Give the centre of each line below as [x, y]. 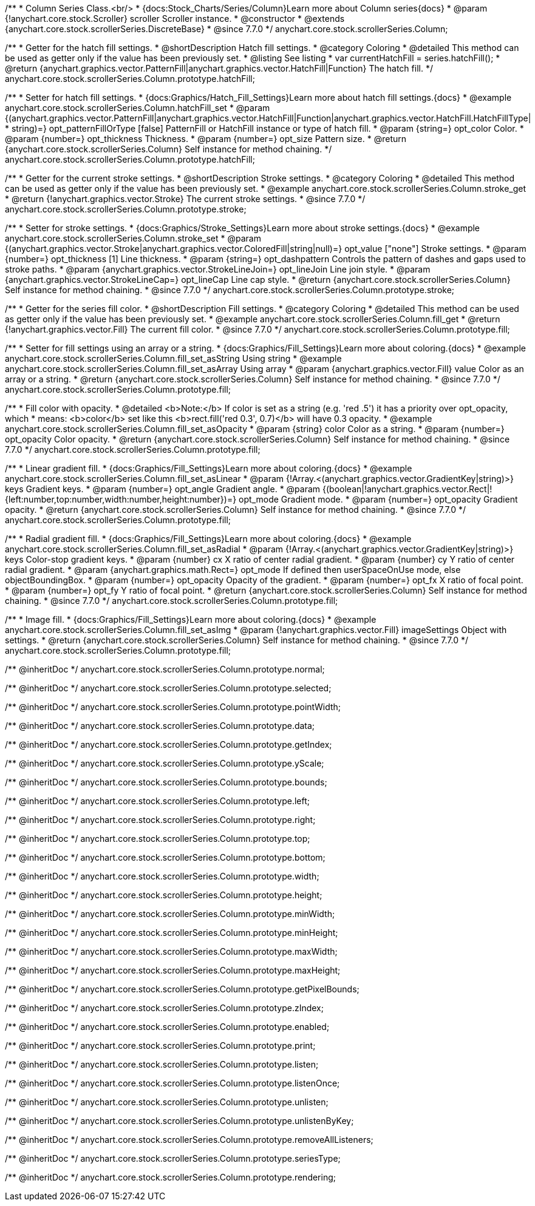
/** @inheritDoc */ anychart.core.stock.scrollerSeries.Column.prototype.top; [158, 838]
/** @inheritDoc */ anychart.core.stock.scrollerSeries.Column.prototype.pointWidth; [173, 707]
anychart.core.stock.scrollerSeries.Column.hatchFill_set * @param [138, 108]
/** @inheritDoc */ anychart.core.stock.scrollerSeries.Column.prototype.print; [160, 1045]
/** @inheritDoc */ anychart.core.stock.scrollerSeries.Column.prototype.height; [164, 895]
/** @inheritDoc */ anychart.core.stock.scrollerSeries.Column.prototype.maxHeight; [173, 970]
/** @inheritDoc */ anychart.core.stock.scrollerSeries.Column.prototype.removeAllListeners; [189, 1140]
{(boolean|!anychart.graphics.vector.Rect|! [407, 489]
